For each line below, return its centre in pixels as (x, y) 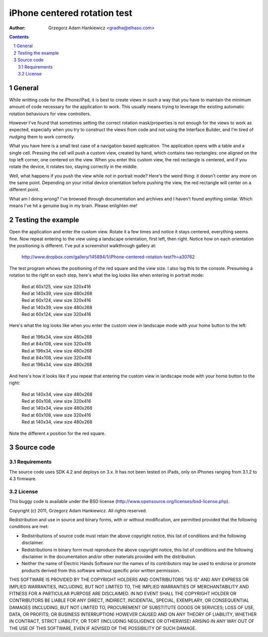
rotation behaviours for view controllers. (50, 114)
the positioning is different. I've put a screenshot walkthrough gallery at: (83, 245)
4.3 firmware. (23, 479)
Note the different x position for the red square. (58, 433)
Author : (17, 28)
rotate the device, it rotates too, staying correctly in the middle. (73, 167)
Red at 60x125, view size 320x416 (56, 286)
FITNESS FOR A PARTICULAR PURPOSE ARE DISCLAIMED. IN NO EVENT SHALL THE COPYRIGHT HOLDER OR (123, 593)
